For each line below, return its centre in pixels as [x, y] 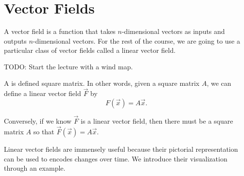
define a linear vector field [43, 93]
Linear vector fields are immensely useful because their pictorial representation [121, 149]
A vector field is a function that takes [60, 31]
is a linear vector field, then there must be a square [157, 121]
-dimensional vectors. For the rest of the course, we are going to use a [136, 40]
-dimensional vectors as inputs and [173, 31]
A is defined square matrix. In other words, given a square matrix [102, 83]
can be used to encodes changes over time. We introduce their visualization [116, 158]
